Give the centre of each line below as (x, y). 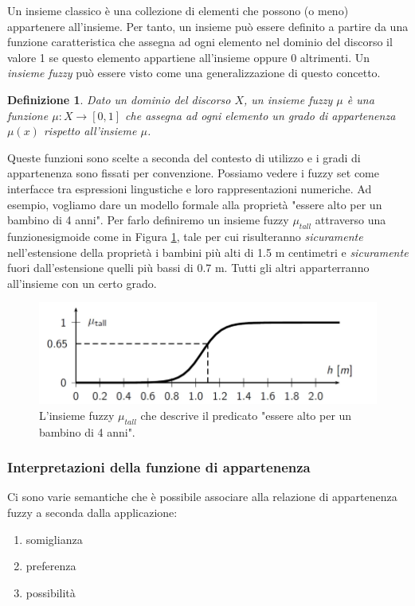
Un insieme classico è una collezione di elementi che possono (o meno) (178, 10)
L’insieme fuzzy (77, 415)
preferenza (51, 566)
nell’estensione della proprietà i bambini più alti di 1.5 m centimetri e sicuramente (208, 252)
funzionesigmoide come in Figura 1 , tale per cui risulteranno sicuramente (185, 236)
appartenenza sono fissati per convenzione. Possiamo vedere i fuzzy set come (193, 173)
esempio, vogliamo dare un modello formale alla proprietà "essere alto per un (195, 204)
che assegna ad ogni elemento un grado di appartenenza (260, 115)
